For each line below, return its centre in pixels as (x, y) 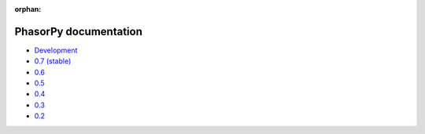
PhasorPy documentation (79, 31)
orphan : (28, 9)
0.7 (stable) (53, 61)
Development (56, 50)
